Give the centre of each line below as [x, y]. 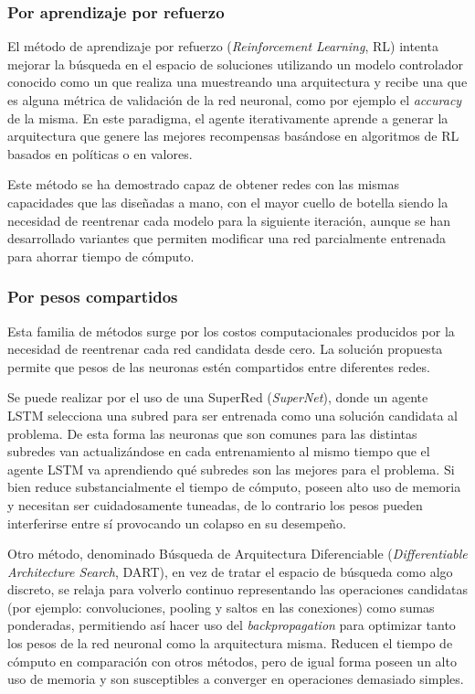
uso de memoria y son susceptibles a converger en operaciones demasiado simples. [236, 679]
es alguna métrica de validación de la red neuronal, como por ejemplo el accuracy [235, 100]
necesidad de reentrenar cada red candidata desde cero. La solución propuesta [225, 349]
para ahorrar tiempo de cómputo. [101, 256]
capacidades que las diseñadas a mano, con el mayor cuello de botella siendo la [228, 202]
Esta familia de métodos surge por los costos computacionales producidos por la [231, 331]
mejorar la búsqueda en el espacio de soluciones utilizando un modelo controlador [236, 64]
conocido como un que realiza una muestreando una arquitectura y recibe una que [237, 82]
